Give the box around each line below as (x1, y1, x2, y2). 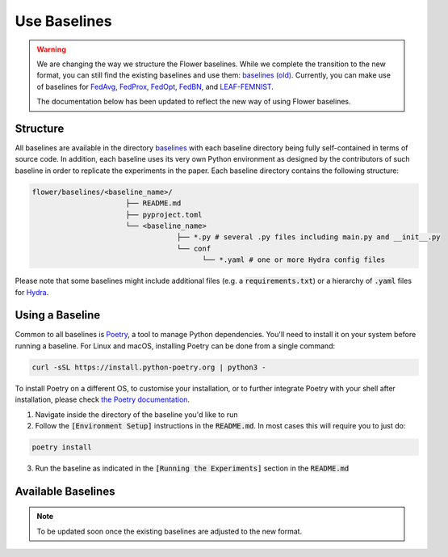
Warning (36, 44, 66, 54)
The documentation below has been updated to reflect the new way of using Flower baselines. (36, 97, 351, 107)
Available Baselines (15, 484, 115, 498)
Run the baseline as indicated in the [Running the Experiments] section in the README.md (35, 463, 350, 473)
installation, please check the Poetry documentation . (15, 395, 190, 404)
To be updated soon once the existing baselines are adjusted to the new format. (36, 526, 303, 536)
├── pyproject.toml (125, 210, 203, 219)
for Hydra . (15, 287, 49, 297)
